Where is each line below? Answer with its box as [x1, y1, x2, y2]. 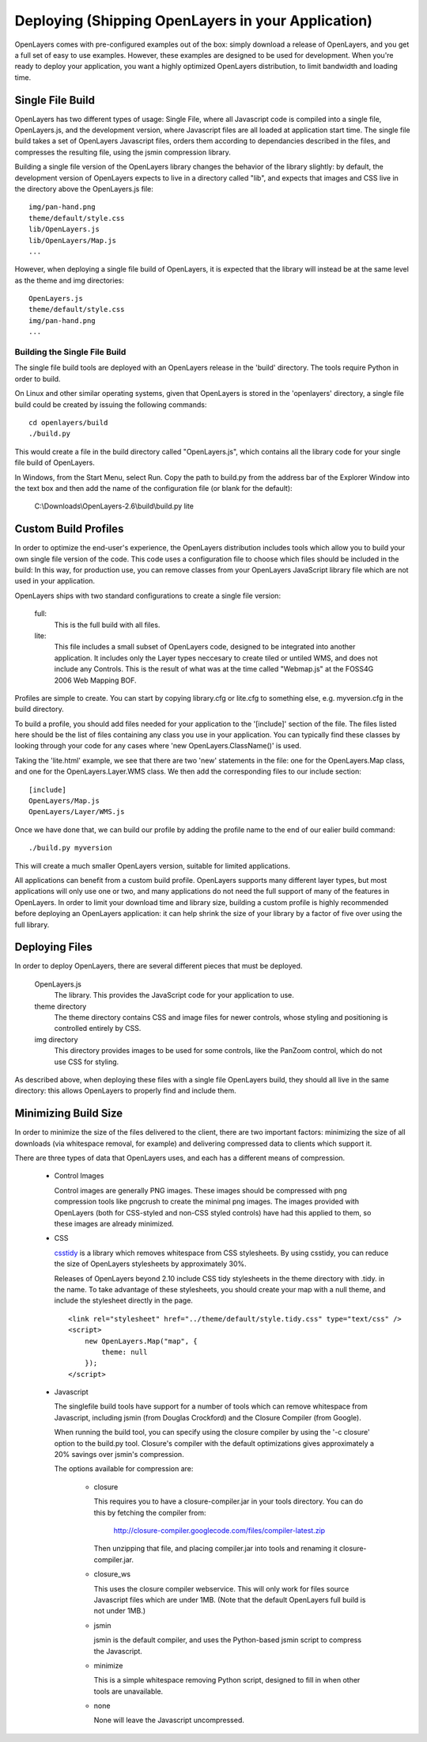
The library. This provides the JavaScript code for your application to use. [54, 991, 294, 1000]
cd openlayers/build [28, 418, 108, 427]
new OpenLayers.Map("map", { [84, 1337, 198, 1345]
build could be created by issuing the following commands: [14, 400, 207, 409]
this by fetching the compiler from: [93, 1508, 206, 1517]
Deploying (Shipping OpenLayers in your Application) [14, 12, 373, 29]
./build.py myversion [28, 843, 112, 853]
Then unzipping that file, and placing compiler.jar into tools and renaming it [93, 1544, 338, 1554]
